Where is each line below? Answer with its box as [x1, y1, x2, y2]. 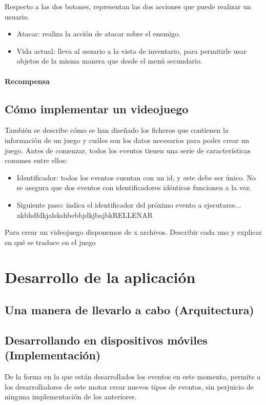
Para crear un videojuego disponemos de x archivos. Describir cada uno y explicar [5, 227, 262, 237]
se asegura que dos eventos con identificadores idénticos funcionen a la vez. [16, 182, 252, 193]
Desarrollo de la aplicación [5, 267, 196, 288]
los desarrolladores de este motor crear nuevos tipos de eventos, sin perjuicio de [5, 381, 254, 392]
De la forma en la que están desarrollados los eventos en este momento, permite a [5, 371, 261, 382]
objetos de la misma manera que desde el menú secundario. [16, 55, 202, 66]
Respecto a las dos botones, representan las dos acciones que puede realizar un [5, 1, 251, 11]
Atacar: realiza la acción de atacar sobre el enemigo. [16, 28, 180, 39]
